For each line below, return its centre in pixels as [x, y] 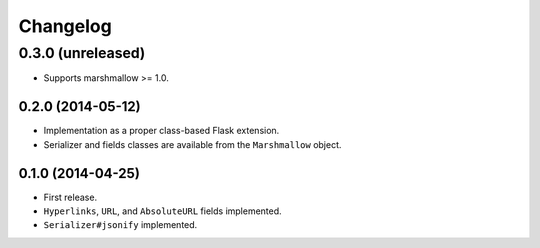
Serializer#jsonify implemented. [120, 225]
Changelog [65, 26]
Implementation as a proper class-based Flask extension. [161, 131]
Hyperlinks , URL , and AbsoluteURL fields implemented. [162, 211]
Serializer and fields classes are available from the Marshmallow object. [192, 144]
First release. [70, 197]
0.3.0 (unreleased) [82, 53]
